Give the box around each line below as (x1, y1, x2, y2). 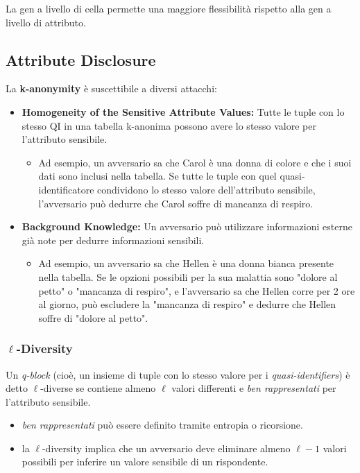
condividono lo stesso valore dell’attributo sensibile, (97, 182, 316, 196)
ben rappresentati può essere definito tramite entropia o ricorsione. (22, 418, 303, 432)
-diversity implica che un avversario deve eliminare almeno (42, 440, 291, 455)
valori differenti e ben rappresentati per (171, 381, 336, 395)
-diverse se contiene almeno (40, 381, 156, 395)
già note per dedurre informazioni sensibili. (22, 232, 205, 247)
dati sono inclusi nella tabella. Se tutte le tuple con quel (38, 169, 277, 183)
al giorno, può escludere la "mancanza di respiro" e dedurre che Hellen (38, 297, 336, 311)
